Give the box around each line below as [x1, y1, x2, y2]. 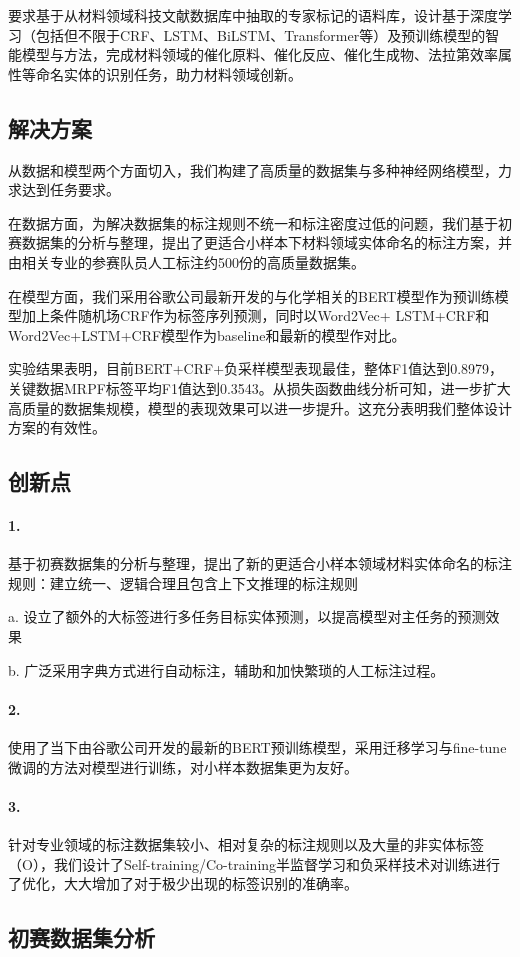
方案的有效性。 [8, 417, 106, 438]
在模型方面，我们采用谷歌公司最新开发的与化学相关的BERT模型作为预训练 [8, 285, 495, 306]
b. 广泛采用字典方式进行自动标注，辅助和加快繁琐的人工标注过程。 [8, 659, 445, 680]
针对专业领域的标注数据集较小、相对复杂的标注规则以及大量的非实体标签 [8, 834, 484, 855]
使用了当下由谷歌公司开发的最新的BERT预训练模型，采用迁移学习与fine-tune [8, 737, 507, 758]
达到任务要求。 [21, 179, 120, 200]
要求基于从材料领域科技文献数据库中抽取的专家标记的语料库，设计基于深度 [8, 5, 498, 25]
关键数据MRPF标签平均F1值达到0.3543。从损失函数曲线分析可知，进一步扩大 [8, 377, 511, 398]
